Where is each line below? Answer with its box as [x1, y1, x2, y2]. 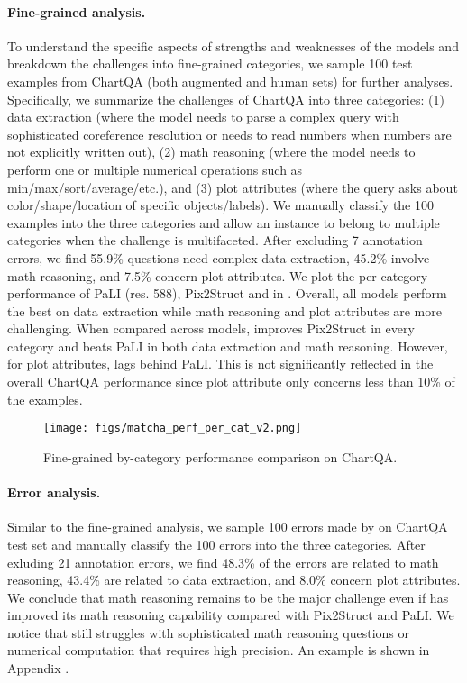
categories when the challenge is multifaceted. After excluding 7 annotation [7, 231, 423, 250]
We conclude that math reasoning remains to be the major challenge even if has [7, 587, 449, 606]
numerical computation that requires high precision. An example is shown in [7, 641, 430, 660]
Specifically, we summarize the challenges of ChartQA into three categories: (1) [7, 89, 444, 108]
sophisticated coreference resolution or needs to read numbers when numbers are [7, 124, 452, 143]
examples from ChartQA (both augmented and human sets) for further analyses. [7, 71, 453, 90]
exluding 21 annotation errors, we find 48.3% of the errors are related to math [7, 552, 439, 571]
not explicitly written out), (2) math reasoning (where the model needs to [7, 142, 416, 161]
